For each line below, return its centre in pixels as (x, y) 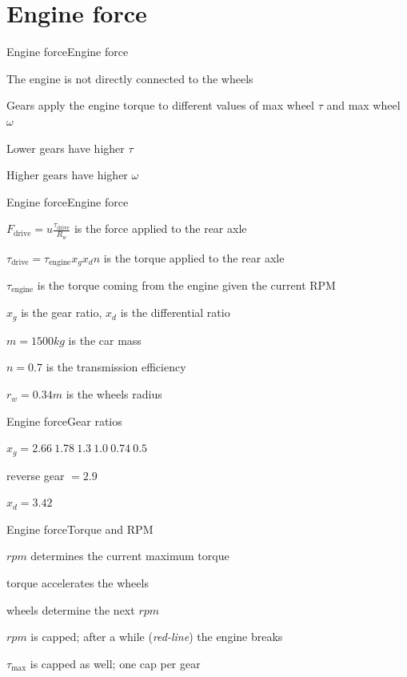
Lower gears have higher (66, 148)
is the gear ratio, (62, 312)
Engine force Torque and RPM (80, 529)
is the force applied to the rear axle (160, 228)
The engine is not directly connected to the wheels (130, 78)
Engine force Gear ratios (64, 421)
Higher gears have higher (67, 175)
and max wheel (363, 105)
